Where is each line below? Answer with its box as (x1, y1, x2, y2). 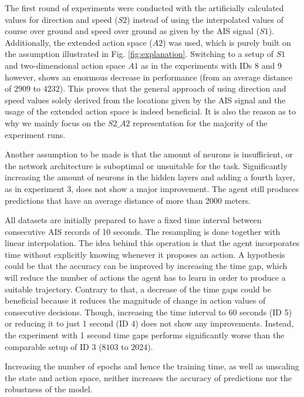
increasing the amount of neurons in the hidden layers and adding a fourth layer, (5, 171, 295, 183)
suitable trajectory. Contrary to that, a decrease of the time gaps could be (5, 282, 271, 295)
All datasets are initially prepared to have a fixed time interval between (5, 214, 262, 226)
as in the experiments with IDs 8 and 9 (141, 59, 282, 71)
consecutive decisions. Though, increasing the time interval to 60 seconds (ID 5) (5, 305, 292, 318)
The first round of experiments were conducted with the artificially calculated (5, 2, 284, 14)
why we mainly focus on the (5, 116, 106, 129)
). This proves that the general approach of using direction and (59, 82, 286, 95)
